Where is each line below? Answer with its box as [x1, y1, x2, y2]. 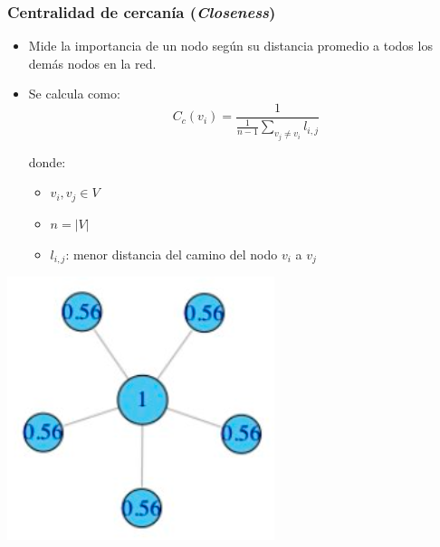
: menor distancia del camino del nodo [65, 244, 278, 263]
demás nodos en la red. [28, 53, 157, 72]
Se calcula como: [28, 84, 120, 103]
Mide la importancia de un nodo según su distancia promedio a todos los [28, 36, 433, 55]
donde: [28, 152, 66, 171]
